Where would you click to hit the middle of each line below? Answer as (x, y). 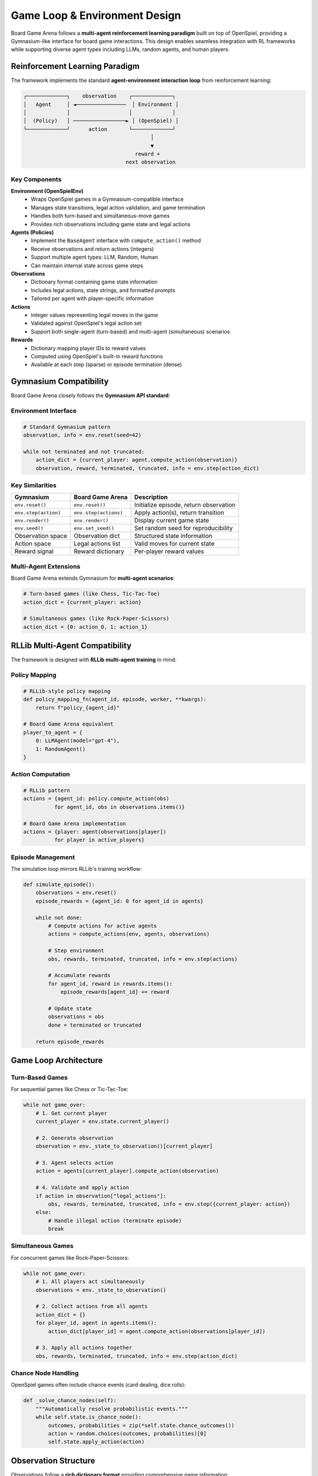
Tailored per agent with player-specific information (92, 299)
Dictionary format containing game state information (94, 282)
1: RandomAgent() (61, 749)
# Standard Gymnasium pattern (67, 427)
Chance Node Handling (45, 1373)
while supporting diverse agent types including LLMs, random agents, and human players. (120, 50)
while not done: (59, 917)
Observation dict (97, 536)
